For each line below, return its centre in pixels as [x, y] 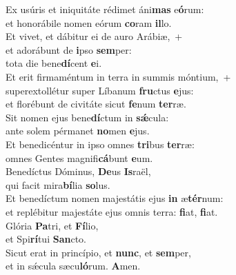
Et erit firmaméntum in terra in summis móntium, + [118, 76]
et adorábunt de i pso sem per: [69, 49]
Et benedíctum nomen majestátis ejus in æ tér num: [115, 198]
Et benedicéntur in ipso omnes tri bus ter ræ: [100, 144]
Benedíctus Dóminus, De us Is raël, [78, 171]
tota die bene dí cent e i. [54, 63]
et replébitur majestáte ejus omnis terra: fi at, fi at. [112, 211]
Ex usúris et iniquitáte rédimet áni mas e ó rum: [105, 9]
